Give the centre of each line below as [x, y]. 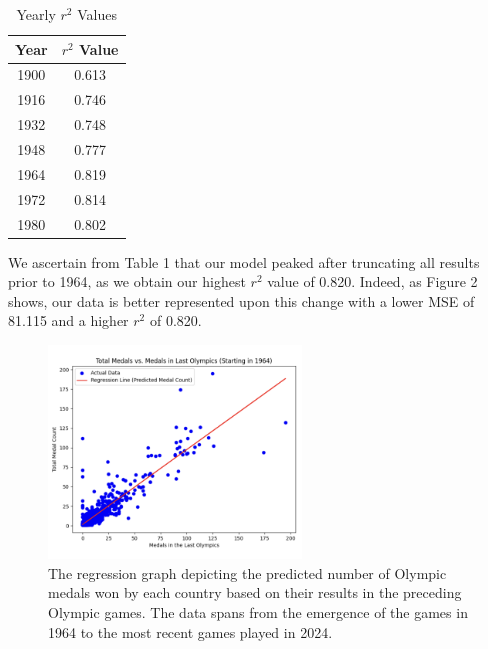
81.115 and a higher [68, 320]
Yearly [36, 14]
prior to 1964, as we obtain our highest [127, 281]
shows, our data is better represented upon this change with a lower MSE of [241, 300]
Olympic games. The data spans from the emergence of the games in [258, 611]
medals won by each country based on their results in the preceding [255, 592]
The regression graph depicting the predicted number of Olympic [247, 572]
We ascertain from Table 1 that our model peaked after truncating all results [244, 261]
